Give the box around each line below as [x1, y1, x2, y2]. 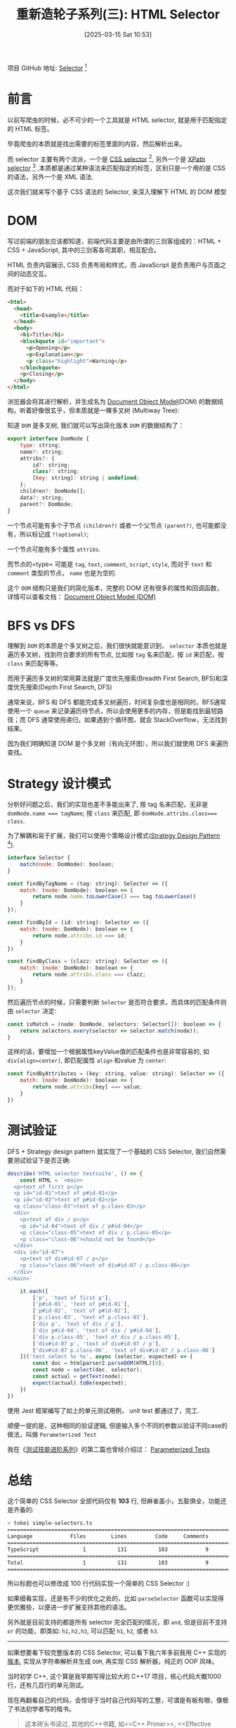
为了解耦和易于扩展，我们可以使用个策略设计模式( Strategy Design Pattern [7, 831, 221, 840]
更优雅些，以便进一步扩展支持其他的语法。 [7, 1603, 131, 1612]
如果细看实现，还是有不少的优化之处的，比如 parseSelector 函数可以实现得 [7, 1594, 224, 1603]
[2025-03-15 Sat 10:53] [84, 30, 152, 39]
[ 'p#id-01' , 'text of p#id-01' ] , [32, 1301, 131, 1308]
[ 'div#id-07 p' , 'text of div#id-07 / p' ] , [32, 1340, 162, 1347]
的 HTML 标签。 [7, 124, 53, 133]
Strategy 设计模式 [7, 776, 111, 792]
